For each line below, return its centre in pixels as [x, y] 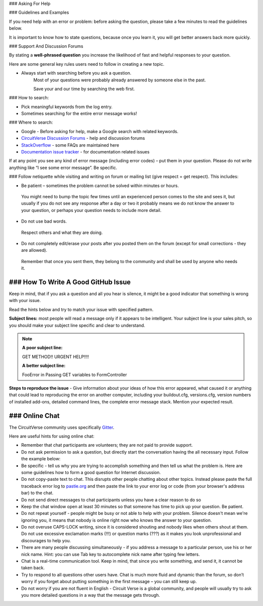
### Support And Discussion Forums [46, 46]
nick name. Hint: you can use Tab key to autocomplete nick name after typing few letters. [111, 554]
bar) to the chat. [37, 493]
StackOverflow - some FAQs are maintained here [70, 145]
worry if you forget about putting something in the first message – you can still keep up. [109, 582]
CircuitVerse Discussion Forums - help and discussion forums [83, 138]
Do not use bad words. [44, 221]
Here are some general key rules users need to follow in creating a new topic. [87, 64]
